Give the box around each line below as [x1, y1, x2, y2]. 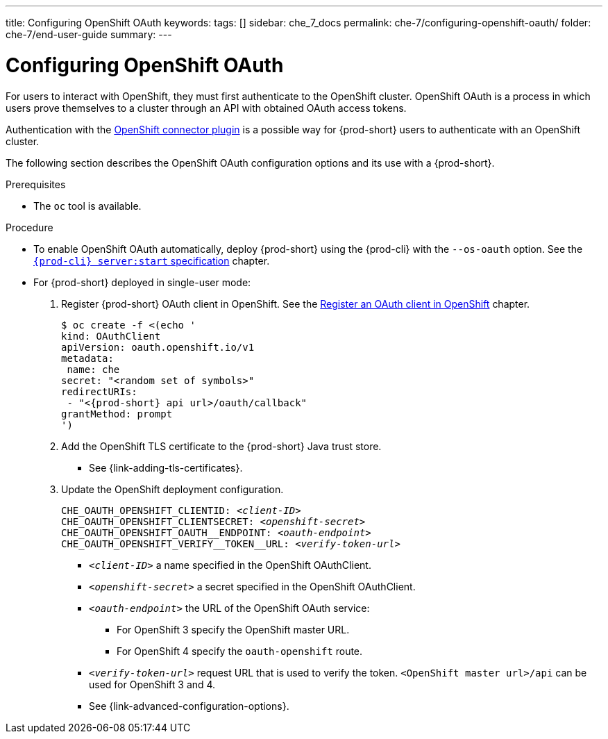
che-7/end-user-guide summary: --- [6, 28, 172, 40]
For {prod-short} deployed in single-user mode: [33, 276, 251, 288]
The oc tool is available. [33, 199, 142, 212]
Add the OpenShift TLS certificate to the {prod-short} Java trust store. [61, 440, 382, 452]
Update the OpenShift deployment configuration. [61, 483, 284, 495]
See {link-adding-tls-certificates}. [89, 461, 243, 474]
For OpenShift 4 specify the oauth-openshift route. [117, 645, 363, 657]
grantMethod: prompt [61, 408, 173, 420]
